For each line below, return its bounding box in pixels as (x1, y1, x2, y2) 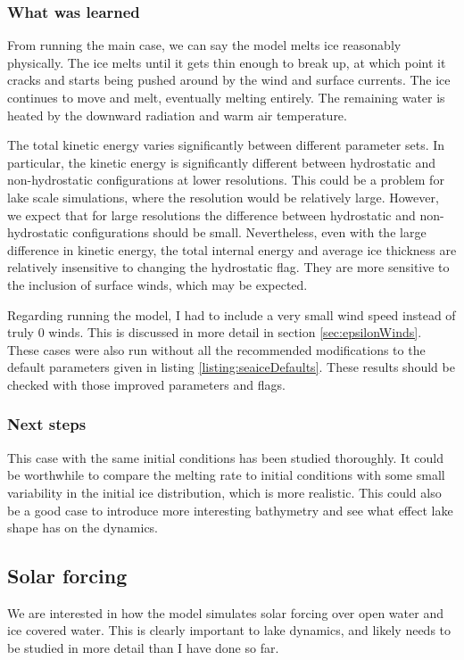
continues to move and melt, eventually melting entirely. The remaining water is (7, 88, 445, 106)
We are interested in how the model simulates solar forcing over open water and (7, 603, 443, 622)
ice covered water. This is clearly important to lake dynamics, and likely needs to (7, 621, 452, 639)
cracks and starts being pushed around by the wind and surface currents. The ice (7, 70, 451, 89)
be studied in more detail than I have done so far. (7, 639, 279, 657)
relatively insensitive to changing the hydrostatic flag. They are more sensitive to (7, 258, 450, 276)
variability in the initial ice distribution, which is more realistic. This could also (7, 483, 442, 501)
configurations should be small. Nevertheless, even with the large (72, 223, 427, 242)
